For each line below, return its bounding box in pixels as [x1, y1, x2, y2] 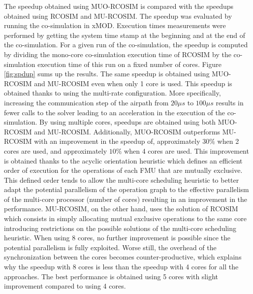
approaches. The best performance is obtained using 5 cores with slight [4, 271, 218, 281]
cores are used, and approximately [4, 145, 107, 156]
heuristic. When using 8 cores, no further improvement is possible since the [4, 232, 230, 243]
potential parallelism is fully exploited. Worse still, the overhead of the [4, 242, 217, 252]
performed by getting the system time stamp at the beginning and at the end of [4, 30, 245, 40]
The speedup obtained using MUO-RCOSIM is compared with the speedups [4, 1, 234, 11]
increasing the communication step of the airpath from [4, 97, 169, 107]
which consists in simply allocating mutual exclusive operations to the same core [4, 213, 247, 224]
